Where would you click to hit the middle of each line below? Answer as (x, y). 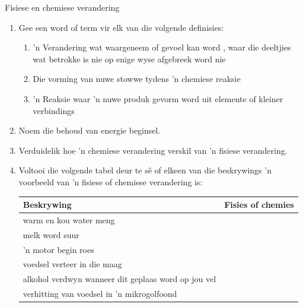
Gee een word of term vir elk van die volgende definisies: (121, 27)
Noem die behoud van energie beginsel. (90, 130)
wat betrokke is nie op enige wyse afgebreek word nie (129, 58)
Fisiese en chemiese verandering (62, 7)
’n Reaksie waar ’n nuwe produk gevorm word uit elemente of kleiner (158, 98)
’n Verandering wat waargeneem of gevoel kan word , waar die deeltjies (162, 47)
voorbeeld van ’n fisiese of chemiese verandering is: (111, 181)
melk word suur (51, 234)
